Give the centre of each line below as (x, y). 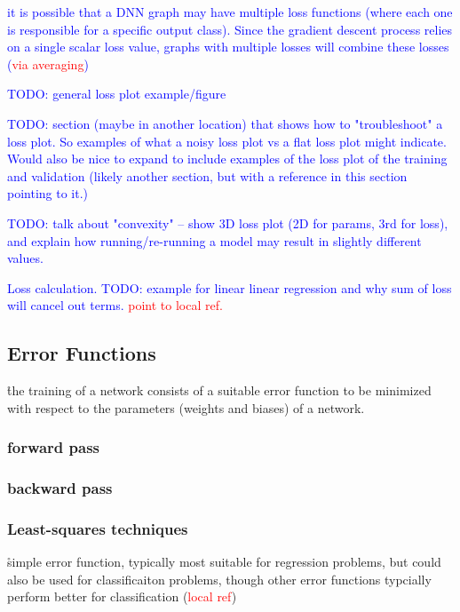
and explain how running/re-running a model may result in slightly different (214, 240)
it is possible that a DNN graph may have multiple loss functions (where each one (230, 12)
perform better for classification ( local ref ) (122, 596)
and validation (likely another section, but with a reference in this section (207, 175)
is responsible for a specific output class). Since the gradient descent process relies (230, 29)
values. (25, 258)
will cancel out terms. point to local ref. (115, 305)
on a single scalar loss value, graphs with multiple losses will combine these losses (228, 47)
